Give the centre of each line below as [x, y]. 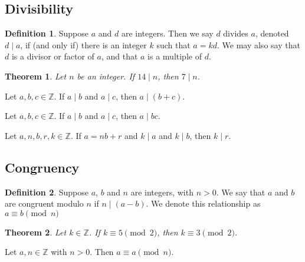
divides [236, 33]
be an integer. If [106, 76]
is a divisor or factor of [53, 56]
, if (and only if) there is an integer [83, 44]
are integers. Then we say [167, 33]
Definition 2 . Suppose [47, 192]
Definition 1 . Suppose [47, 33]
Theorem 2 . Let [36, 232]
